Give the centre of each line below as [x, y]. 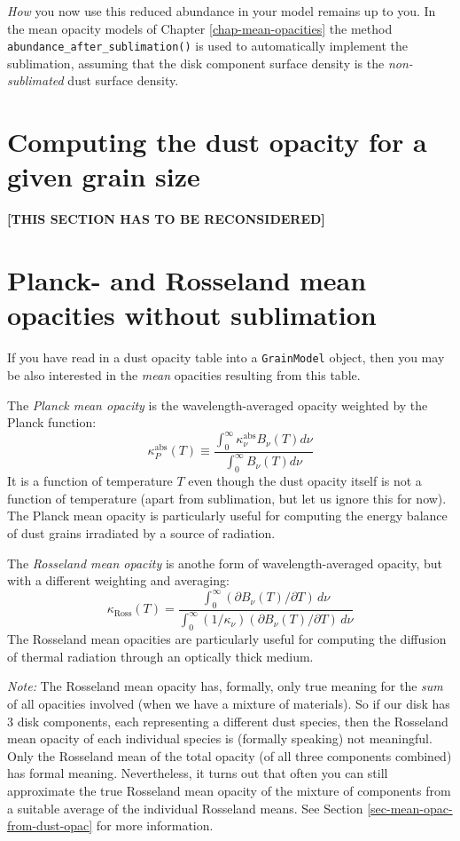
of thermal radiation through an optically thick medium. [160, 656]
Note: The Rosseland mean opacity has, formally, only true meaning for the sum [225, 686]
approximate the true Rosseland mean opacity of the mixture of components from [229, 790]
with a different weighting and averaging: [118, 580]
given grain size [104, 176]
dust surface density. [123, 80]
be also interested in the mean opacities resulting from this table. [184, 374]
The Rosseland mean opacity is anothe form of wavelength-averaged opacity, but [225, 563]
